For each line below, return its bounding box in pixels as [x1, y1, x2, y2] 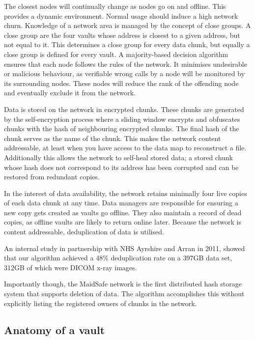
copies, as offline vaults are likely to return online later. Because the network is [4, 217, 241, 227]
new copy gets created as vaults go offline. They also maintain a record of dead [4, 207, 242, 217]
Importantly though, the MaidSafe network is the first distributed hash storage [4, 279, 242, 289]
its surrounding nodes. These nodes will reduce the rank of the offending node [4, 78, 239, 88]
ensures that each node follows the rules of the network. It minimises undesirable [4, 58, 247, 69]
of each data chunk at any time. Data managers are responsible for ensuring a [4, 198, 238, 208]
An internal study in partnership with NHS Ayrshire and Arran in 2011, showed [4, 243, 245, 253]
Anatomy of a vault [4, 322, 105, 337]
